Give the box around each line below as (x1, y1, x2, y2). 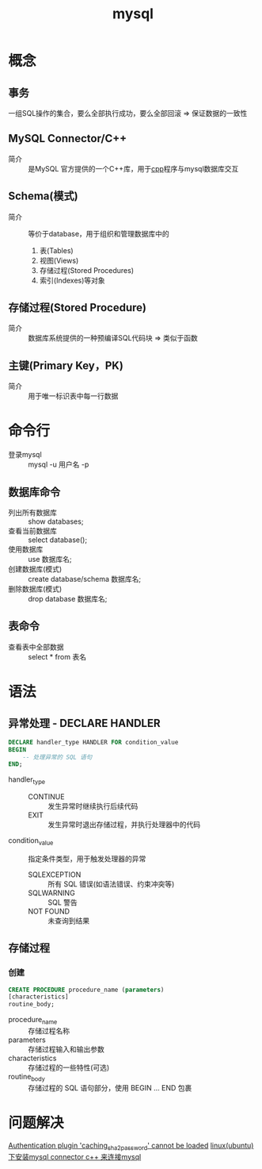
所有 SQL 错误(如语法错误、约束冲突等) (47, 879, 175, 889)
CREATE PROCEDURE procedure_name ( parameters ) (8, 986, 165, 994)
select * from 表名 (28, 652, 87, 661)
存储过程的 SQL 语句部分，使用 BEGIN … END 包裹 (28, 1082, 192, 1092)
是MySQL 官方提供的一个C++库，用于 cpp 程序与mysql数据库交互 (28, 163, 239, 173)
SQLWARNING (28, 888, 75, 898)
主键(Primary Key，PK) (8, 359, 124, 372)
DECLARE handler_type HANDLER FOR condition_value (8, 738, 179, 746)
